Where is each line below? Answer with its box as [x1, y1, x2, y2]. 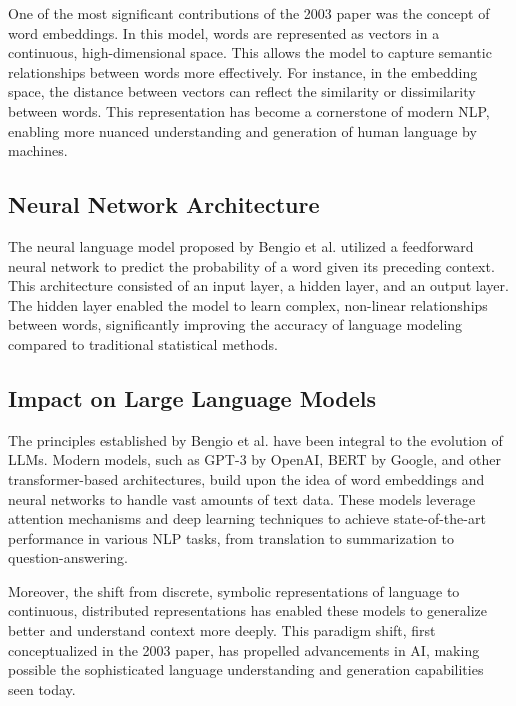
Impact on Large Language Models [8, 382, 377, 413]
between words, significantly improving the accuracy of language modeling [8, 314, 463, 335]
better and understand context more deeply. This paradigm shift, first [8, 620, 436, 641]
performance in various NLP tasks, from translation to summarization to [8, 527, 454, 548]
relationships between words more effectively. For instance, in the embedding [8, 61, 478, 82]
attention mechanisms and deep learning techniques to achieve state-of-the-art [8, 508, 486, 529]
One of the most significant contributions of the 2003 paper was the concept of [8, 3, 490, 23]
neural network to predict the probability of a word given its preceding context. [8, 255, 495, 276]
